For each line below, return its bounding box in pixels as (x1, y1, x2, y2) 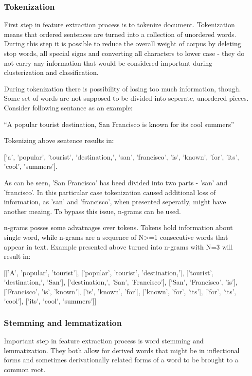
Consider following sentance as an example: (4, 102, 133, 112)
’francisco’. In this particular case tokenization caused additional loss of (4, 187, 216, 197)
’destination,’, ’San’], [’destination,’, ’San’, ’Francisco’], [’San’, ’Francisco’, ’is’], (4, 277, 238, 287)
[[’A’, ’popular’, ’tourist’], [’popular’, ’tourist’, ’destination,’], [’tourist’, (4, 267, 214, 277)
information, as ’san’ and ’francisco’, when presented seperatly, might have (4, 197, 226, 207)
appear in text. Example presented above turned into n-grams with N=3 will (4, 241, 233, 251)
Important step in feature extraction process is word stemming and (4, 336, 204, 346)
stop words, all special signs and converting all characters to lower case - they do (4, 48, 245, 58)
